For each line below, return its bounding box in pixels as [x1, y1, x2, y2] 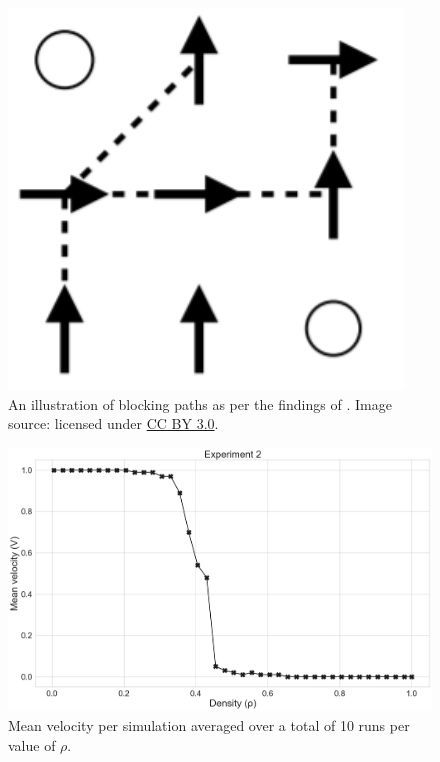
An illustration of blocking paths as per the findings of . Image [8, 393, 392, 414]
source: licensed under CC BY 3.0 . [8, 413, 219, 434]
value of [8, 734, 56, 755]
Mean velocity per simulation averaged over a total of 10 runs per [8, 714, 410, 735]
